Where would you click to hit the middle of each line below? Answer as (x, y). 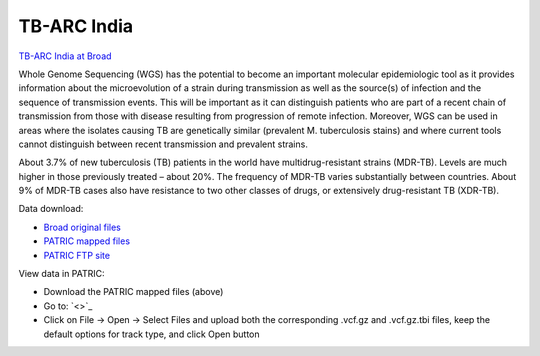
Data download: (51, 209)
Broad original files (82, 227)
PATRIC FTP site (76, 255)
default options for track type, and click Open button (151, 334)
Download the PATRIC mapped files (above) (133, 292)
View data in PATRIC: (61, 274)
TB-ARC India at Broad (65, 56)
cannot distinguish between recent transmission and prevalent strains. (163, 144)
